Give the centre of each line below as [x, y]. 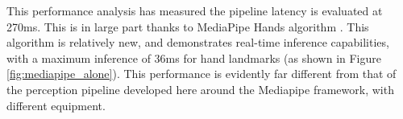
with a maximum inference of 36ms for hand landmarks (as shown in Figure [194, 57]
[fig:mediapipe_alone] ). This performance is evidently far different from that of [201, 74]
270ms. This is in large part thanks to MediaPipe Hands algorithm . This [188, 26]
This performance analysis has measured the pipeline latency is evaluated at [195, 10]
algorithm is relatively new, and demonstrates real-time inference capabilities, [198, 42]
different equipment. [56, 105]
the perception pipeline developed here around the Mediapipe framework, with [200, 89]
